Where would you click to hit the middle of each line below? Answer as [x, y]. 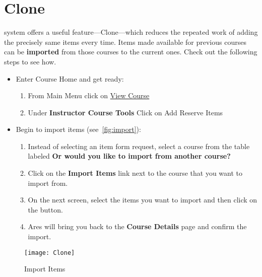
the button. [45, 209]
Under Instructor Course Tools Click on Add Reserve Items [125, 112]
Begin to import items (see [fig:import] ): [78, 129]
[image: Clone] [50, 253]
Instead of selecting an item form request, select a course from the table [139, 146]
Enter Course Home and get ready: [70, 78]
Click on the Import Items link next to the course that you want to [135, 173]
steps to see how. [30, 61]
